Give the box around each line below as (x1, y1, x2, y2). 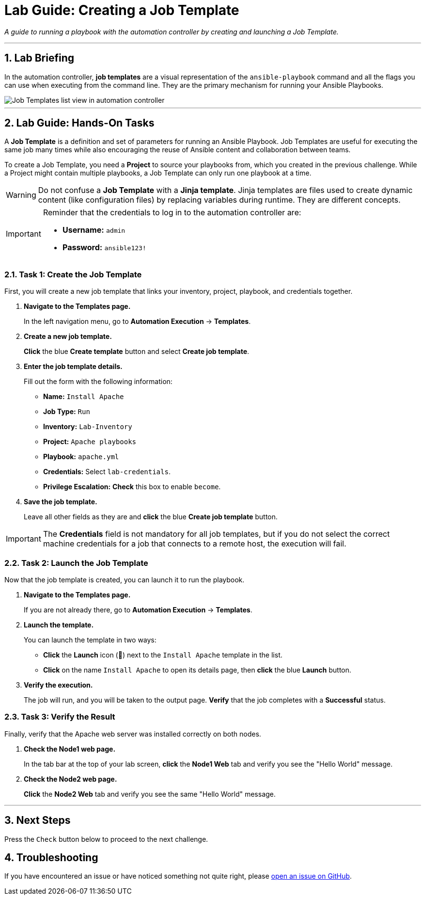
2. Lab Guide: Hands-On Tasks (4, 117, 155, 129)
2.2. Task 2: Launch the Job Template (4, 558, 148, 568)
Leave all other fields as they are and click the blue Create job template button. (24, 513, 278, 521)
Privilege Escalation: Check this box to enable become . (43, 482, 221, 491)
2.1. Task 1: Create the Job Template (4, 269, 142, 279)
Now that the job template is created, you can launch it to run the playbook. (4, 575, 245, 584)
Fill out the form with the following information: (24, 377, 173, 386)
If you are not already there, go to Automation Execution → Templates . (24, 605, 252, 614)
